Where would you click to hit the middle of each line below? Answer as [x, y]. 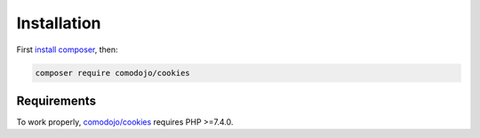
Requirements [56, 100]
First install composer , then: [67, 50]
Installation [59, 23]
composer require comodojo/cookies [112, 73]
